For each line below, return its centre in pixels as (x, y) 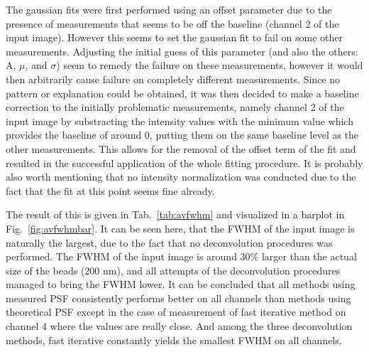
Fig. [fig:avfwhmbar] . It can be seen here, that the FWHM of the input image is (180, 228)
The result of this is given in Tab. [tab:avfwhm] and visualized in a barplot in (175, 214)
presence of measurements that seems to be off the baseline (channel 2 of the (172, 23)
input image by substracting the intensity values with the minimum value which (180, 121)
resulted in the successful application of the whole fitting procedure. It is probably (184, 162)
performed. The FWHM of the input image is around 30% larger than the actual (181, 256)
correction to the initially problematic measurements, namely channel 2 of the (175, 107)
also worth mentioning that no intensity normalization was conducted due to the (181, 177)
